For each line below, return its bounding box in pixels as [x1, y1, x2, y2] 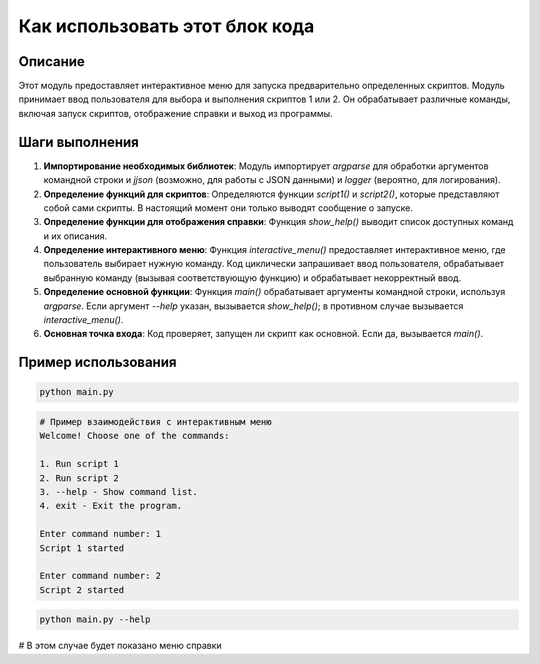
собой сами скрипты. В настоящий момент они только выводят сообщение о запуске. [43, 201, 414, 214]
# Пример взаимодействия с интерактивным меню [39, 416, 272, 428]
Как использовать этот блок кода [18, 15, 315, 37]
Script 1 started [39, 542, 125, 554]
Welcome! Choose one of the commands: [39, 430, 230, 442]
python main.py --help [39, 614, 151, 625]
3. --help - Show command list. [39, 486, 199, 497]
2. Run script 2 [39, 472, 120, 484]
